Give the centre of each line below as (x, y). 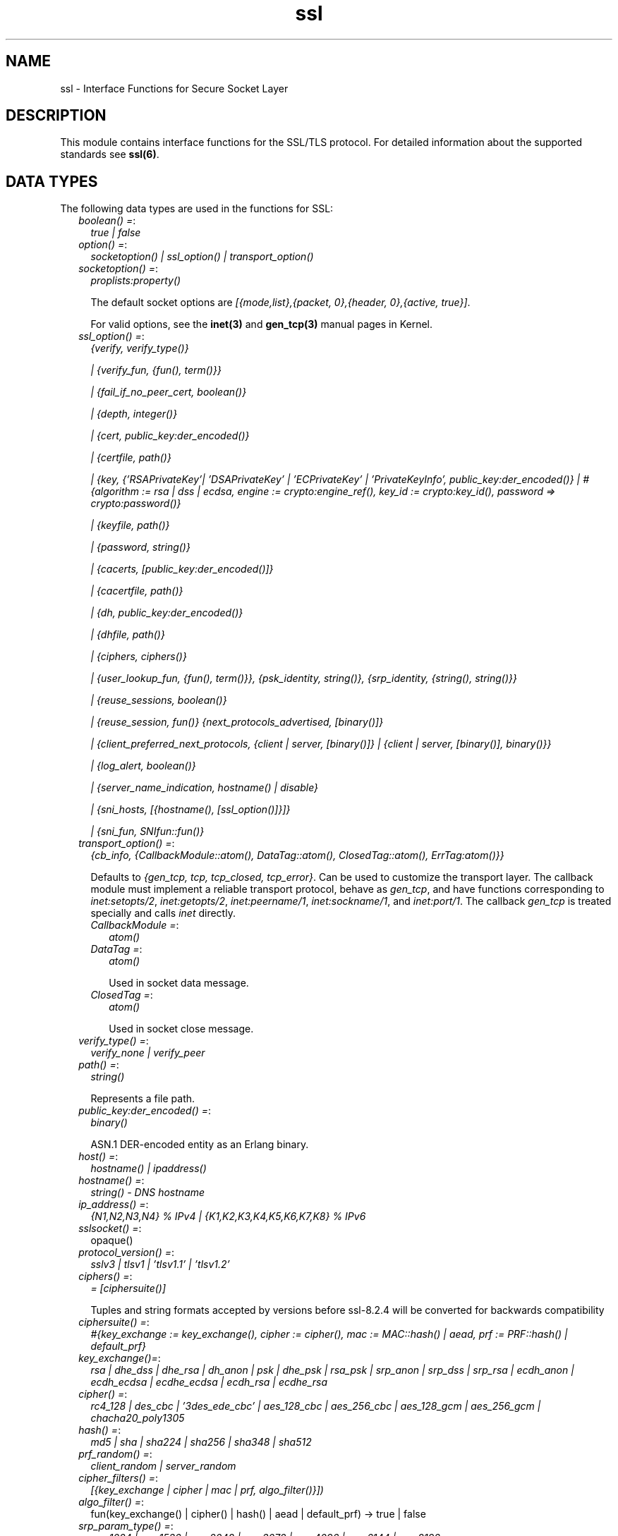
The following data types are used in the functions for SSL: (197, 209)
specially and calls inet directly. (163, 913)
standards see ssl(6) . (110, 154)
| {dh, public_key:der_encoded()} (167, 613)
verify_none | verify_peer (148, 1053)
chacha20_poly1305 (138, 1418)
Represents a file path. (143, 1099)
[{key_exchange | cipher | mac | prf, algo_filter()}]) (207, 1490)
